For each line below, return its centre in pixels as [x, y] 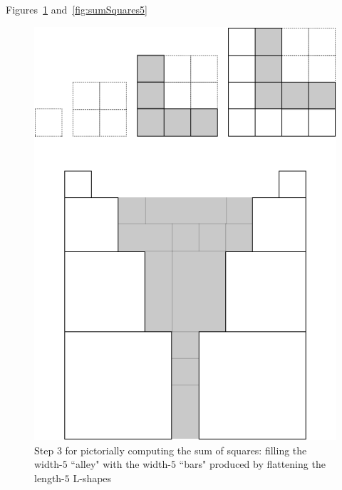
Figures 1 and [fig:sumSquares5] [77, 9]
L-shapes [92, 478]
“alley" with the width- [121, 464]
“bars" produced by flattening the [252, 464]
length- [50, 478]
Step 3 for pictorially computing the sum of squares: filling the [171, 450]
